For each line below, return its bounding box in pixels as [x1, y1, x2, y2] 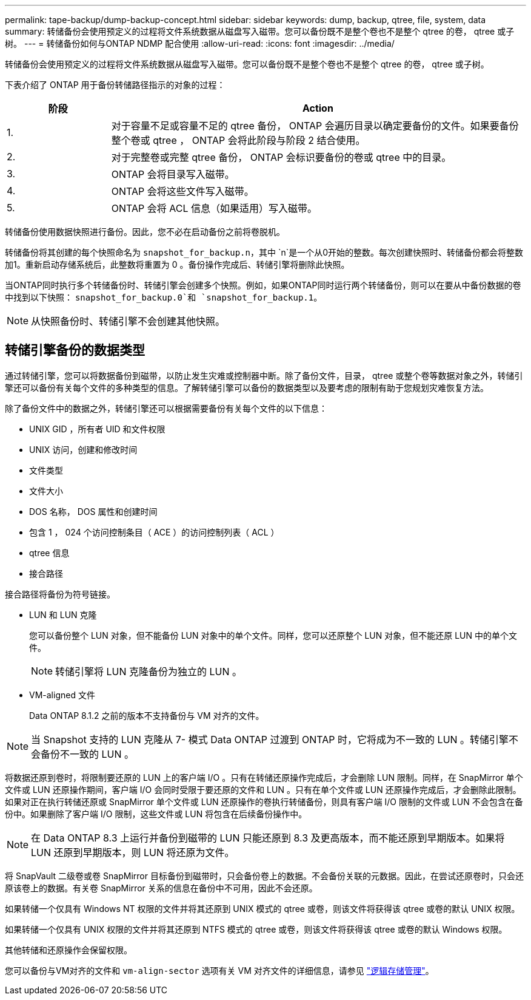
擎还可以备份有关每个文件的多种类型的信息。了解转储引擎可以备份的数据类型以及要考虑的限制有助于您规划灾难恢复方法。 [5, 382, 489, 393]
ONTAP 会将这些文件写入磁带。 [111, 185, 254, 197]
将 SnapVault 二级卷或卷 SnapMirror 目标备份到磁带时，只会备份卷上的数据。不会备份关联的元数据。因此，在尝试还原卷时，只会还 [5, 870, 524, 881]
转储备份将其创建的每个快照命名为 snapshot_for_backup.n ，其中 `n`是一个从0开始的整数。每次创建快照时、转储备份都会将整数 [5, 247, 524, 257]
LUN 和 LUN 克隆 [29, 609, 97, 620]
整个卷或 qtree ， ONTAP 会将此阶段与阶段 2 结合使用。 [111, 134, 366, 146]
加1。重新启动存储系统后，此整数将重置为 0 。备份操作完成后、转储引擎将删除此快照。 [5, 259, 350, 270]
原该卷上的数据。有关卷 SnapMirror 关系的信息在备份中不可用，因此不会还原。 [5, 882, 318, 893]
